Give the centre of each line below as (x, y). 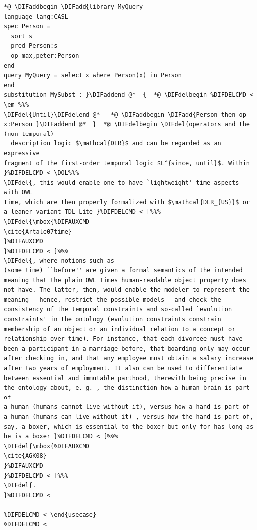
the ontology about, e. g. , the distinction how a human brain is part (127, 388)
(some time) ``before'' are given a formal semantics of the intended (123, 271)
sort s (22, 36)
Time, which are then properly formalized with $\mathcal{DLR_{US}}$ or (127, 202)
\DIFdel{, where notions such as (59, 261)
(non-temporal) (29, 134)
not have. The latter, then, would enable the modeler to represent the (127, 290)
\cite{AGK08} (25, 456)
